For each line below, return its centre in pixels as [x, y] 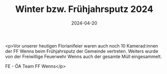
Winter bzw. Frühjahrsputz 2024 [84, 9]
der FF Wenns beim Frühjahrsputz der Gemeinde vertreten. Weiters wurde [82, 51]
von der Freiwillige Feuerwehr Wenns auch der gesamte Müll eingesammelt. [83, 56]
